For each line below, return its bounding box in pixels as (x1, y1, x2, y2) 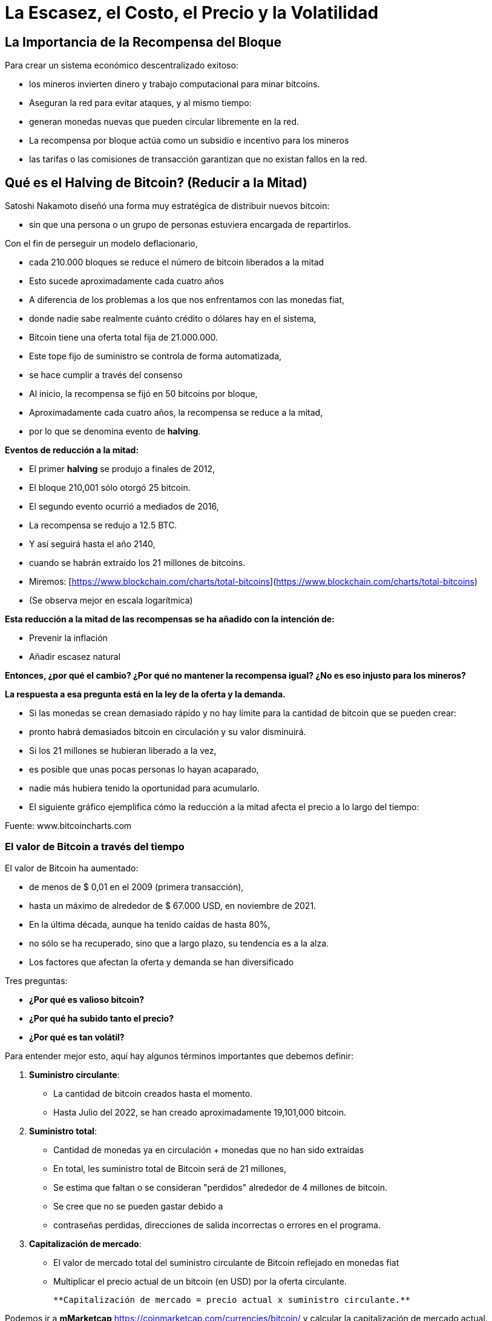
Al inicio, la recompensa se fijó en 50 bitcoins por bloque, (29, 388, 258, 399)
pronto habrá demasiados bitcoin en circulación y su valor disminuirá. (29, 727, 306, 737)
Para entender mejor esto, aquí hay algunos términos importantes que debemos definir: (5, 1050, 354, 1061)
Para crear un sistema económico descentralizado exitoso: (5, 60, 238, 71)
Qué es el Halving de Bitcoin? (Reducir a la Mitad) (5, 175, 307, 190)
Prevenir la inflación (29, 633, 108, 644)
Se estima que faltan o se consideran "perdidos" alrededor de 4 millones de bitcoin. (53, 1182, 387, 1193)
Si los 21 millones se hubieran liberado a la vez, (29, 745, 217, 756)
